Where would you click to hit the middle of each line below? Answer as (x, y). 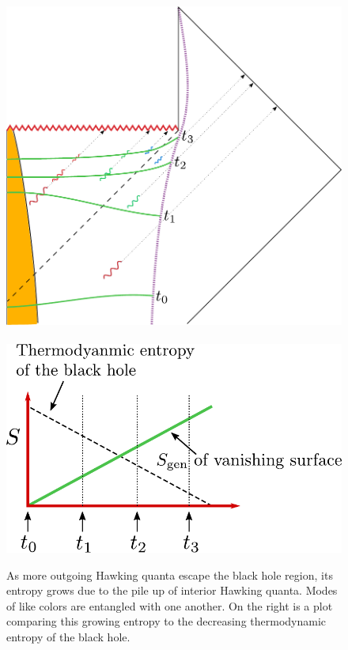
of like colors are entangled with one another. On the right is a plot (170, 605)
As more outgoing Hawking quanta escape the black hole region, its (170, 574)
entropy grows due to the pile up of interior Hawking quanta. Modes (172, 590)
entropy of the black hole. (68, 637)
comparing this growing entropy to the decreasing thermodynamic (166, 621)
